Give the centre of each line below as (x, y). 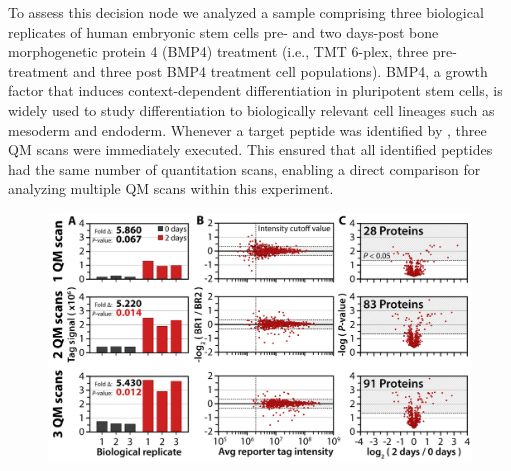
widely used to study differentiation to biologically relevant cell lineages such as (251, 109)
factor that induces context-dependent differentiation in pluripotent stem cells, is (255, 90)
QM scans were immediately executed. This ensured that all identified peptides (250, 149)
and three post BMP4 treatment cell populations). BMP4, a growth (280, 70)
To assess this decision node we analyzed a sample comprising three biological (246, 12)
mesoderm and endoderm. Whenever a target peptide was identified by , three (247, 129)
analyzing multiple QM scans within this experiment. (171, 188)
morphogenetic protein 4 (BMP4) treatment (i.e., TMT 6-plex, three (218, 51)
